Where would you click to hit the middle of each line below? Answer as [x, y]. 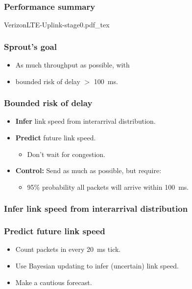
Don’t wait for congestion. [66, 154]
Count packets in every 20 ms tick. [68, 249]
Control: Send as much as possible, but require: [88, 170]
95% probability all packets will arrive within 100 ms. [108, 187]
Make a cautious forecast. [54, 282]
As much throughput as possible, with [72, 65]
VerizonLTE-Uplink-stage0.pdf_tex [57, 25]
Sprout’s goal [30, 46]
